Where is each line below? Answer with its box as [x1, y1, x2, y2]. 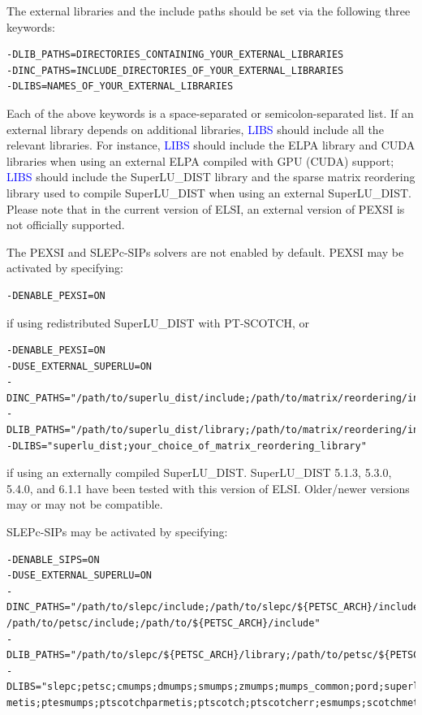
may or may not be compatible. [6, 496, 163, 513]
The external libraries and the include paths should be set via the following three [6, 2, 411, 19]
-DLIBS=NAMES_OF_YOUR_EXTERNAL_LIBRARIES [6, 80, 234, 93]
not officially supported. [6, 216, 125, 233]
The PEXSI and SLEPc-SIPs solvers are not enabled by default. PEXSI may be [6, 243, 404, 260]
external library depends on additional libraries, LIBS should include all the [6, 120, 384, 137]
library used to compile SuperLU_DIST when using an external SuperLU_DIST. [6, 184, 411, 201]
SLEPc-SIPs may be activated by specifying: [6, 523, 228, 540]
